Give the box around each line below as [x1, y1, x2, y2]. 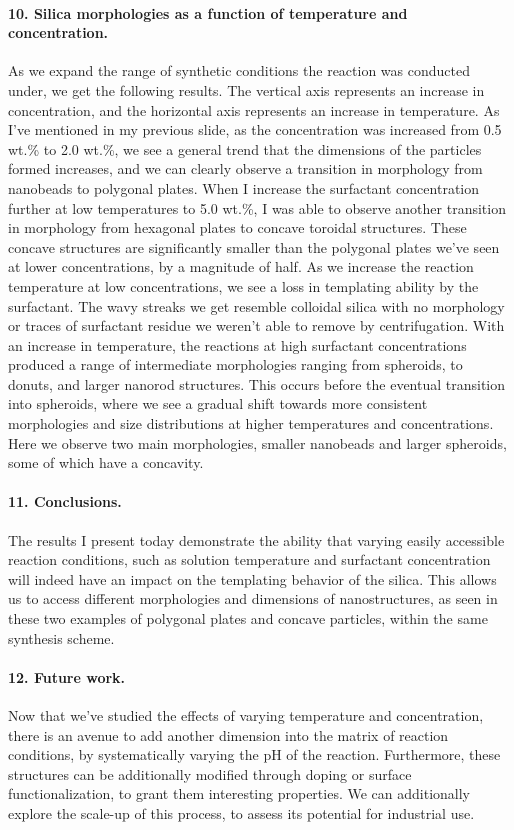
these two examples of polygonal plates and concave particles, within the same [8, 608, 488, 629]
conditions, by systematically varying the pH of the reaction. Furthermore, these [8, 744, 501, 765]
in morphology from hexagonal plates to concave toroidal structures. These [8, 217, 467, 238]
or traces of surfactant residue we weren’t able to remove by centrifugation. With [8, 315, 505, 336]
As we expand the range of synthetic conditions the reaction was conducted [8, 60, 470, 81]
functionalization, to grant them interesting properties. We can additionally [8, 783, 470, 804]
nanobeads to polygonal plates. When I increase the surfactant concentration [8, 177, 480, 198]
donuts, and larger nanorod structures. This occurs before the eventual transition [8, 373, 506, 394]
